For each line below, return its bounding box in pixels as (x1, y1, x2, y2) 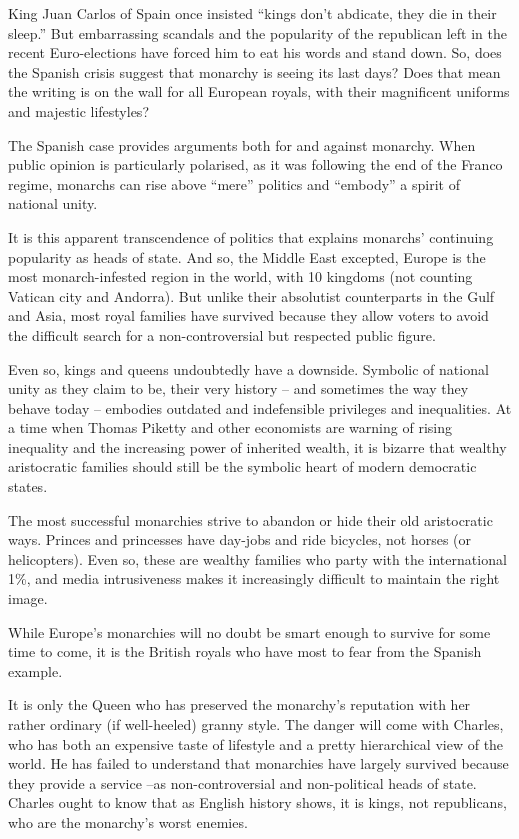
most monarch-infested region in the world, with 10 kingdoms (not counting (8, 266, 473, 287)
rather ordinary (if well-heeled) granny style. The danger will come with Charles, (8, 714, 504, 734)
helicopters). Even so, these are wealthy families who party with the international (8, 548, 507, 569)
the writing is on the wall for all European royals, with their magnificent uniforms (8, 81, 510, 102)
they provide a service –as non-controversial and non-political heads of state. (8, 772, 477, 793)
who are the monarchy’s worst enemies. (8, 811, 248, 832)
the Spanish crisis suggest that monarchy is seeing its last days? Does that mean (8, 61, 501, 82)
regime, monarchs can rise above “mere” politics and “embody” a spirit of (8, 173, 460, 194)
